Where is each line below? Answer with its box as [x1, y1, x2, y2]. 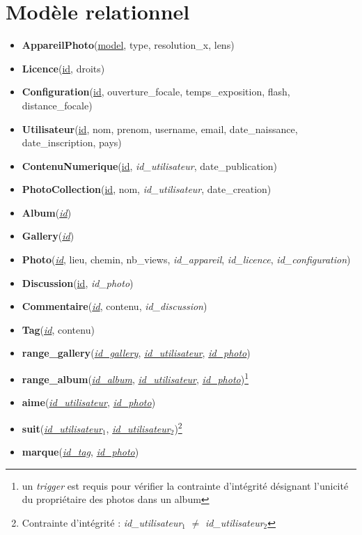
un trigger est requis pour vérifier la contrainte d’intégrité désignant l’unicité [22, 478, 349, 493]
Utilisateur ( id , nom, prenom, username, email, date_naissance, [22, 121, 298, 136]
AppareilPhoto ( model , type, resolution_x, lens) [22, 38, 235, 52]
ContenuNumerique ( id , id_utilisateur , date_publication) [22, 158, 278, 173]
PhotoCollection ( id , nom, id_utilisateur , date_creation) [22, 182, 271, 196]
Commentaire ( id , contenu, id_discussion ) [22, 299, 207, 313]
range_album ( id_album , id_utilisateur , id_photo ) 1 [22, 370, 249, 386]
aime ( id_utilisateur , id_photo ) [22, 395, 156, 410]
